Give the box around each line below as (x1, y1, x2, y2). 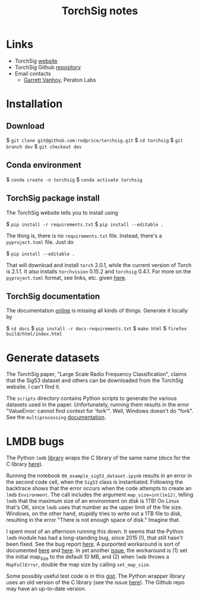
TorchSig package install (6, 193, 100, 203)
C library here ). (6, 461, 43, 468)
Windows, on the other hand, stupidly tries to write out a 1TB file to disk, (6, 510, 182, 517)
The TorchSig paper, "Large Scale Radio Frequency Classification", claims (6, 371, 187, 378)
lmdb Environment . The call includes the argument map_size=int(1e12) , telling (6, 491, 194, 498)
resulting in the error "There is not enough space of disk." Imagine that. (6, 516, 181, 524)
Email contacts (14, 70, 52, 77)
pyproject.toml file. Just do (6, 238, 74, 245)
